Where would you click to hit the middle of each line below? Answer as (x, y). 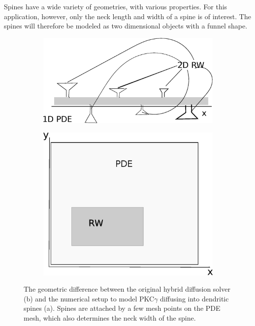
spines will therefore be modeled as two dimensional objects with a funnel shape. (126, 26)
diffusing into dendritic (194, 298)
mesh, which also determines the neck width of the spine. (110, 318)
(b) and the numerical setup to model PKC (89, 298)
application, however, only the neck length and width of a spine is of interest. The (127, 16)
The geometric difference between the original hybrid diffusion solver (127, 289)
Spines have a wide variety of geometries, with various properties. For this (116, 6)
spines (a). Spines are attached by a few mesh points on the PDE (122, 308)
